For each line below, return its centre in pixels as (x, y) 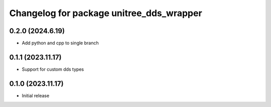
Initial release (36, 95)
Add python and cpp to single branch (60, 43)
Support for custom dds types (53, 69)
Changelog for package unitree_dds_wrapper (106, 13)
